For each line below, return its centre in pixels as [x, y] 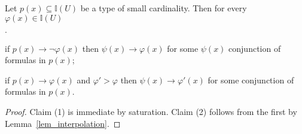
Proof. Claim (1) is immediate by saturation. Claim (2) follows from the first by [151, 111]
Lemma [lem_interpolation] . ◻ [63, 123]
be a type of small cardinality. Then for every [164, 8]
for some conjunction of [251, 80]
